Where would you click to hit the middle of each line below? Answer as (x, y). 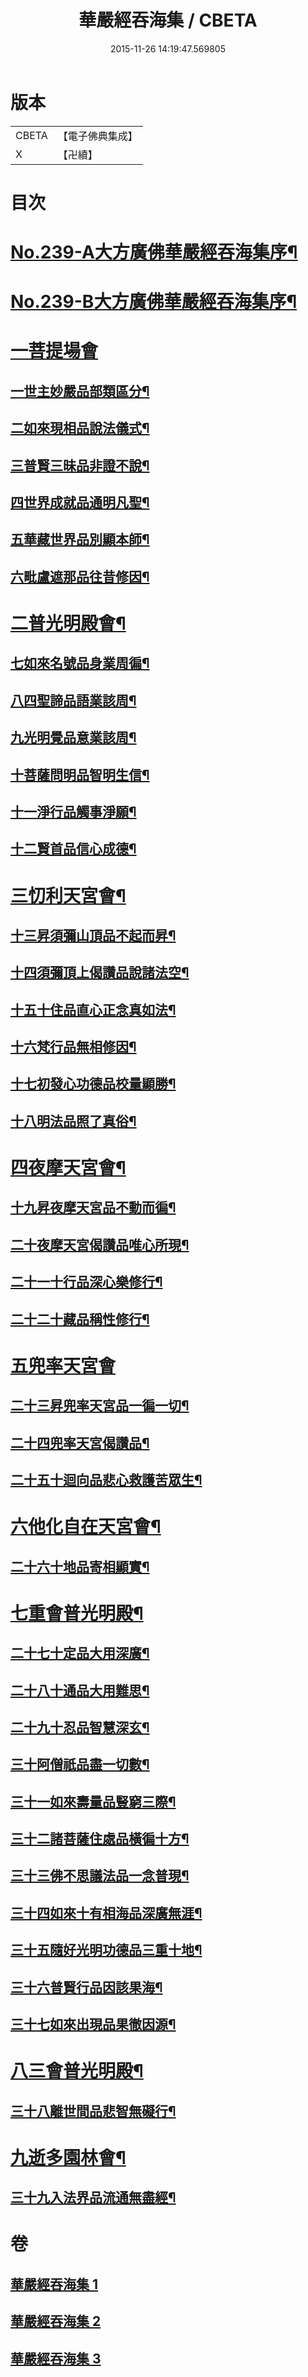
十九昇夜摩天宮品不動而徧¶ (93, 1207)
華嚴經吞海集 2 (56, 2321)
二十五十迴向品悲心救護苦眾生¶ (106, 1479)
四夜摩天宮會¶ (68, 1168)
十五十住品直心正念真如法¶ (93, 1009)
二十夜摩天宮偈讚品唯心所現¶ (100, 1244)
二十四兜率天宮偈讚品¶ (80, 1442)
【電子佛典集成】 (97, 136)
